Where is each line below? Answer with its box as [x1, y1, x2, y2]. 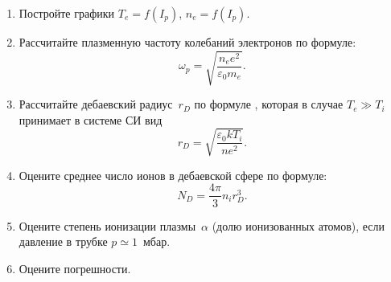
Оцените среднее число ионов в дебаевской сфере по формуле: [19, 166, 327, 183]
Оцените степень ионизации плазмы [19, 217, 196, 234]
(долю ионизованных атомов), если [212, 217, 385, 234]
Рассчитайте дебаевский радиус [19, 96, 173, 112]
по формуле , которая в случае [194, 96, 344, 112]
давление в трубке [19, 233, 108, 250]
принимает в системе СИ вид [19, 111, 163, 128]
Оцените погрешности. [19, 260, 131, 276]
